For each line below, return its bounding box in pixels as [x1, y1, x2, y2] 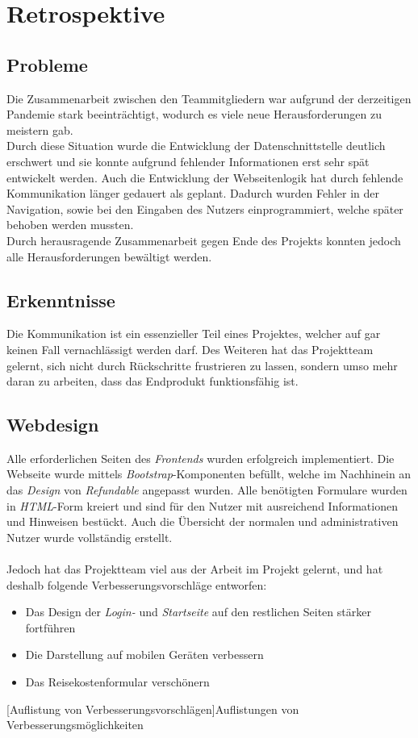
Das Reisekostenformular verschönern [25, 673, 210, 690]
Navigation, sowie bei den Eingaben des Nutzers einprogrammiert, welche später [6, 200, 403, 217]
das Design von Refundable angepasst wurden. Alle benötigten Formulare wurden [6, 482, 408, 498]
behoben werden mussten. [6, 216, 134, 233]
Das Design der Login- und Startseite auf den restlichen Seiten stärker [25, 603, 371, 620]
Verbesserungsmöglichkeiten [6, 716, 144, 733]
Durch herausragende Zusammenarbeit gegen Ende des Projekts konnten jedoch [6, 231, 401, 248]
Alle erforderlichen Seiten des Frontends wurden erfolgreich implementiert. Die [6, 449, 395, 466]
